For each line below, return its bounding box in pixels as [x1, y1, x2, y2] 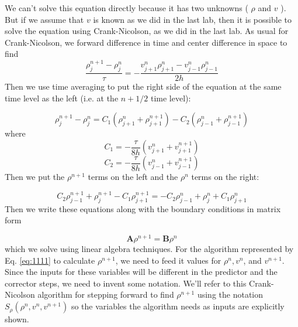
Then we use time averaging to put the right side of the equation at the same [5, 80, 282, 93]
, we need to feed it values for [115, 254, 221, 266]
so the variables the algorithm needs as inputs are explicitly [71, 300, 285, 312]
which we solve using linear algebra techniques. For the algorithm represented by [5, 243, 294, 255]
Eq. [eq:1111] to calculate [5, 254, 95, 266]
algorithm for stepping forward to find [37, 288, 174, 301]
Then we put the [5, 171, 65, 183]
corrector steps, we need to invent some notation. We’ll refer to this [5, 277, 247, 289]
